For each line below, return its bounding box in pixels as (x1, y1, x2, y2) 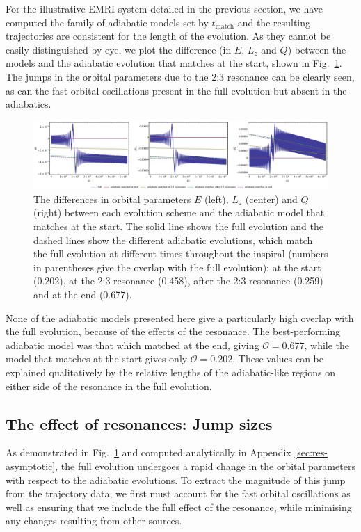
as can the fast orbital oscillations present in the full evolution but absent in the (6, 83, 347, 97)
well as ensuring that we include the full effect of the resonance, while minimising (6, 499, 352, 514)
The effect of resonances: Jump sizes (6, 412, 273, 434)
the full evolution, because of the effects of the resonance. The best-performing (6, 324, 341, 339)
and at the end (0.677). (33, 287, 132, 302)
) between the (287, 42, 346, 56)
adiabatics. (6, 97, 51, 111)
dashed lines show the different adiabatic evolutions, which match (33, 232, 313, 247)
